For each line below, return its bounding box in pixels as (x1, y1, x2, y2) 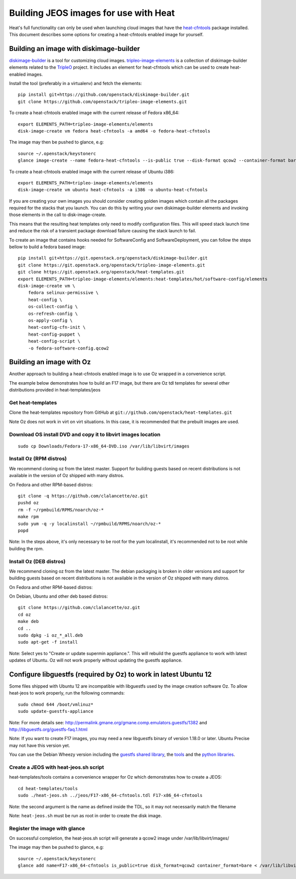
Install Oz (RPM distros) (9, 455, 67, 462)
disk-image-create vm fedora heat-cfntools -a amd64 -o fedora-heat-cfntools (18, 128, 211, 133)
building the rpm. (9, 545, 44, 551)
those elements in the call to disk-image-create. (9, 212, 107, 218)
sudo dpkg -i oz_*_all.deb (18, 633, 83, 638)
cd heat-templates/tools (18, 786, 78, 791)
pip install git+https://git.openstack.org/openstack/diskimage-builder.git (18, 255, 208, 261)
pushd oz (18, 500, 39, 506)
